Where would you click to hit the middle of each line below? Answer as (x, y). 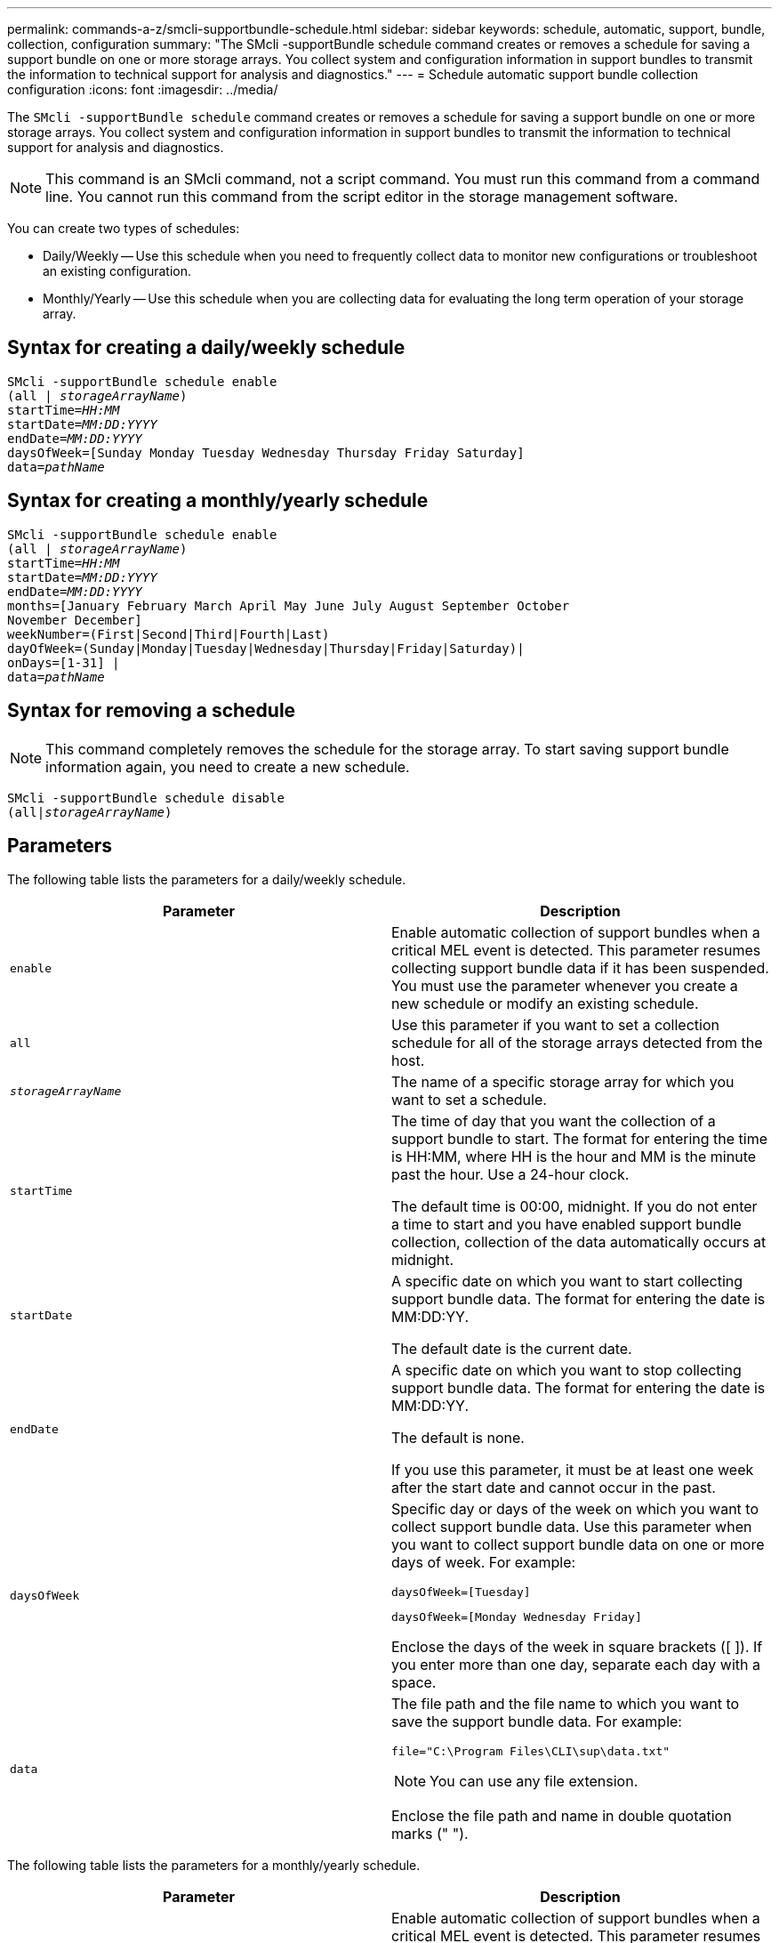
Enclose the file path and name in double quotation (562, 1816)
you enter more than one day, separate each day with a (576, 1665)
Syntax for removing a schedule (152, 711)
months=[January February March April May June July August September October (289, 605)
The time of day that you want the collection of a (554, 1121)
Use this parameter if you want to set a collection (555, 1025)
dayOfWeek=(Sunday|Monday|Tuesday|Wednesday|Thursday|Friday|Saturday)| (266, 648)
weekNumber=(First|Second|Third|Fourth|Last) (169, 634)
